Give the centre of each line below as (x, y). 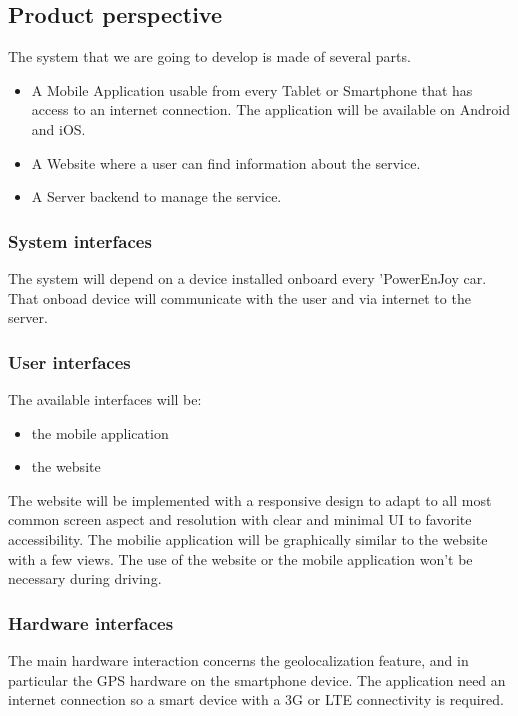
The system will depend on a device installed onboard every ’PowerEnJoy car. (247, 277)
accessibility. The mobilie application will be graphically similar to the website (248, 538)
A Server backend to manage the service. (156, 196)
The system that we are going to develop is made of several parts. (209, 56)
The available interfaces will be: (105, 398)
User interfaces (69, 361)
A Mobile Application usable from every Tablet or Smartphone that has (252, 89)
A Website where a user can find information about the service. (226, 162)
